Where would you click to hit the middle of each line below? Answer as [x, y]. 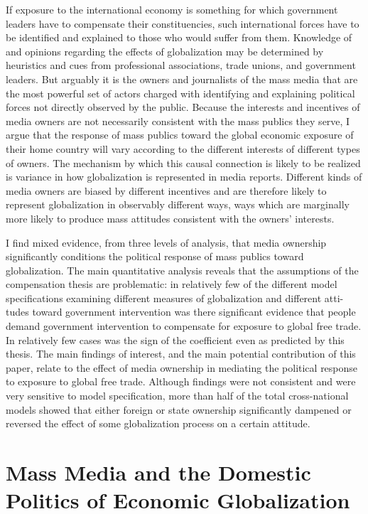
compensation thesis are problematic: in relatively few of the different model [172, 284]
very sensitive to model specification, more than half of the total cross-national [177, 396]
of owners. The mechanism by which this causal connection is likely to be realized [183, 162]
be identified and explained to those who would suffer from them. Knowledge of [179, 37]
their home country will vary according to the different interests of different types [183, 148]
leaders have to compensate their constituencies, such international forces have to [183, 23]
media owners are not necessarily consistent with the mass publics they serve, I [178, 121]
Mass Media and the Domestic [158, 472]
